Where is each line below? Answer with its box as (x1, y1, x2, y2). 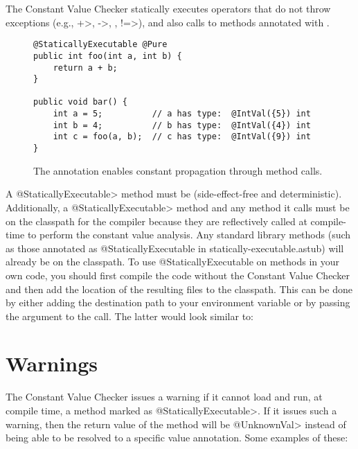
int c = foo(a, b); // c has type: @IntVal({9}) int (53, 132, 311, 142)
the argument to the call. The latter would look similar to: (6, 308, 253, 323)
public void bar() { (33, 97, 128, 107)
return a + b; (53, 62, 118, 73)
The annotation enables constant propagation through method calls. (33, 163, 323, 177)
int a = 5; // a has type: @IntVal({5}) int (53, 109, 311, 119)
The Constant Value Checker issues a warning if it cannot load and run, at (6, 389, 323, 404)
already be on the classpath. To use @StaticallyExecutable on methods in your (6, 254, 340, 269)
